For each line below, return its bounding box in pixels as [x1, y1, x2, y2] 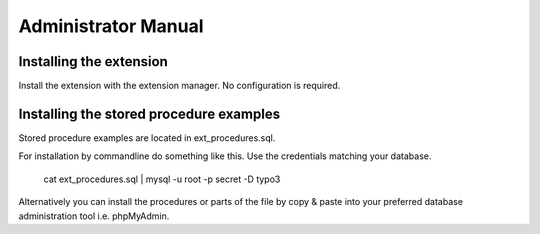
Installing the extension [18, 53, 169, 70]
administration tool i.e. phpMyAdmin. [18, 210, 170, 222]
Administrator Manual [18, 15, 204, 37]
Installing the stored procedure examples [18, 105, 280, 122]
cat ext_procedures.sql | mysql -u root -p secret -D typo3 [43, 173, 281, 185]
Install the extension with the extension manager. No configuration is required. [18, 80, 341, 92]
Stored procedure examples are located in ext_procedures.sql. [18, 131, 276, 144]
